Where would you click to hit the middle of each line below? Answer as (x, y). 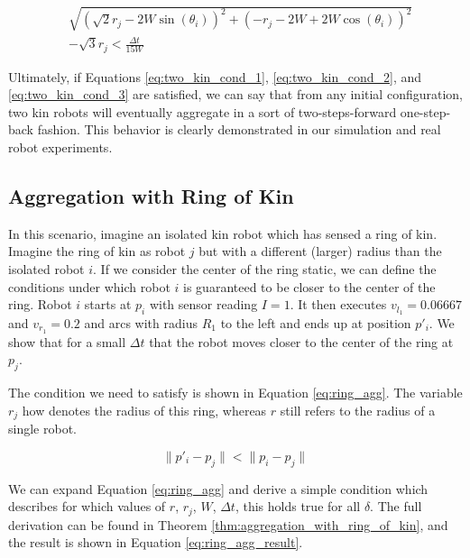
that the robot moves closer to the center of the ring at (301, 341)
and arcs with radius (141, 322)
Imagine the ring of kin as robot (97, 251)
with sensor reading (203, 304)
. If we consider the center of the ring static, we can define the (265, 268)
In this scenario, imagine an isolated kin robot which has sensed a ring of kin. (223, 233)
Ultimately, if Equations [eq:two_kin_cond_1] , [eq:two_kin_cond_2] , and (215, 76)
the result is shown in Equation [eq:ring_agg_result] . (156, 542)
